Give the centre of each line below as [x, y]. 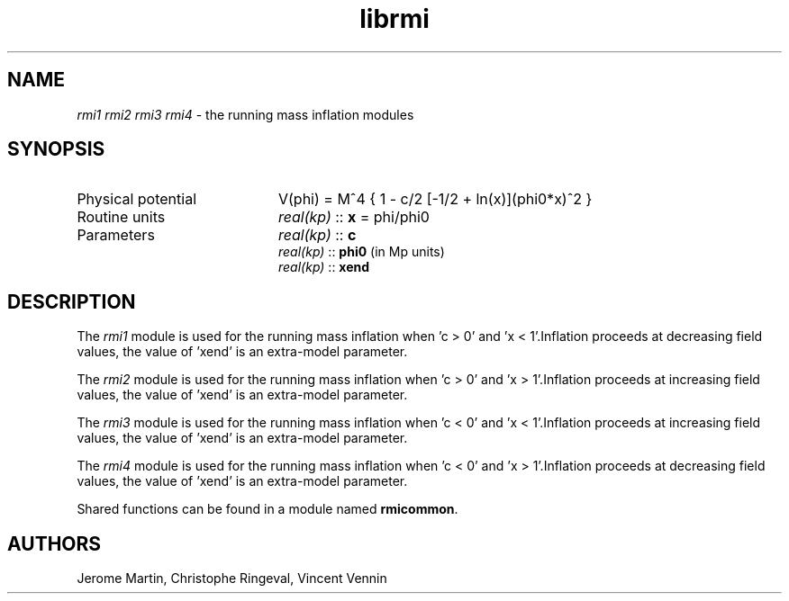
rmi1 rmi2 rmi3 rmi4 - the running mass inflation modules [245, 114]
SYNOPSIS [56, 149]
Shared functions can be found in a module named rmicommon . [268, 509]
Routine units [121, 217]
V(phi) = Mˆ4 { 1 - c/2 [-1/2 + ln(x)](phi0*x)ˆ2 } [435, 199]
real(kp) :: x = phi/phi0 [354, 217]
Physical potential [137, 199]
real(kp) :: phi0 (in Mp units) [362, 252]
